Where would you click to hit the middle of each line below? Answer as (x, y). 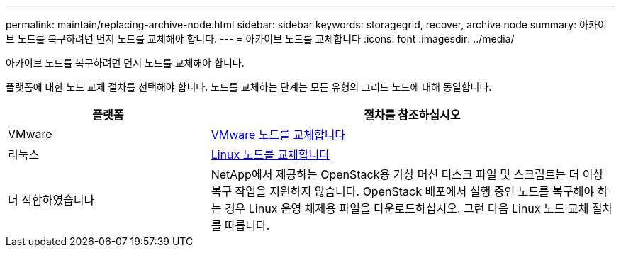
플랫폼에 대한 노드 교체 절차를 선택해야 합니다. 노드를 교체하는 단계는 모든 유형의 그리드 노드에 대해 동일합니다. (249, 87)
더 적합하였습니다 (51, 200)
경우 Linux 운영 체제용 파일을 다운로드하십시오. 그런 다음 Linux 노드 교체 (407, 208)
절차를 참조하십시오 (412, 115)
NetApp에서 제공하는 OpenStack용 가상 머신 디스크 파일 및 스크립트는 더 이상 (407, 174)
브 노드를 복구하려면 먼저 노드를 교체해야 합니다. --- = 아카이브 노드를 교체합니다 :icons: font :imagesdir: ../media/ (260, 39)
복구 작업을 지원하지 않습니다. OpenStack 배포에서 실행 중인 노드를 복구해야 (403, 191)
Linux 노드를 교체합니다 (270, 154)
